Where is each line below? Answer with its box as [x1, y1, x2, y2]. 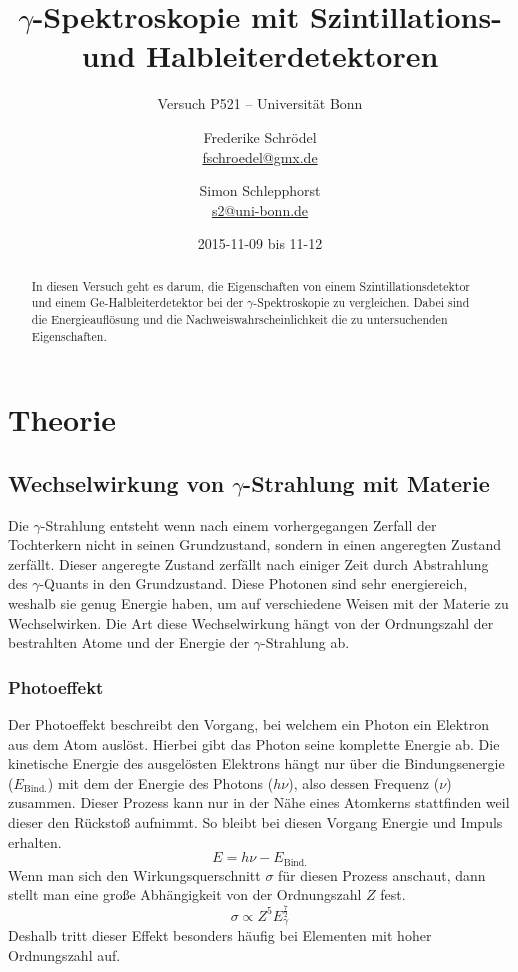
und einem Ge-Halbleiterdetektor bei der [31, 294, 244, 311]
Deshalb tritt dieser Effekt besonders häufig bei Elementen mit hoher [8, 925, 432, 946]
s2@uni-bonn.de [211, 199, 309, 220]
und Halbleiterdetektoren [81, 35, 439, 76]
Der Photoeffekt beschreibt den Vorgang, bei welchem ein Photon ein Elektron [8, 714, 489, 735]
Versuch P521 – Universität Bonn [157, 93, 363, 114]
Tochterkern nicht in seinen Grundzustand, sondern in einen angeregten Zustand [8, 534, 501, 555]
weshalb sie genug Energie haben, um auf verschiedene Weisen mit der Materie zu [8, 593, 509, 614]
